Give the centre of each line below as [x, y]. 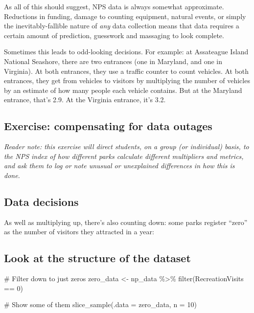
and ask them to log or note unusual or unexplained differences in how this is [119, 166]
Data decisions [41, 201]
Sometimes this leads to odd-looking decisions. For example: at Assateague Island [126, 52]
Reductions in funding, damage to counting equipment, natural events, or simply [125, 16]
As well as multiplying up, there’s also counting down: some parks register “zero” [126, 222]
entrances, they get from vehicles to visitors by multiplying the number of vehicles [127, 80]
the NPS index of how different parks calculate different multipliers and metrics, [124, 156]
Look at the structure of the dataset [97, 258]
